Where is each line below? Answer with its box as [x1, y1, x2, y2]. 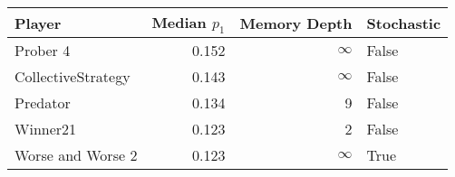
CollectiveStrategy [15, 66, 131, 88]
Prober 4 [15, 40, 71, 61]
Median [151, 12, 207, 33]
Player [15, 12, 62, 33]
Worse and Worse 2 [15, 144, 138, 166]
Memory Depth [239, 12, 353, 33]
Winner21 [15, 118, 77, 140]
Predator [15, 92, 71, 114]
